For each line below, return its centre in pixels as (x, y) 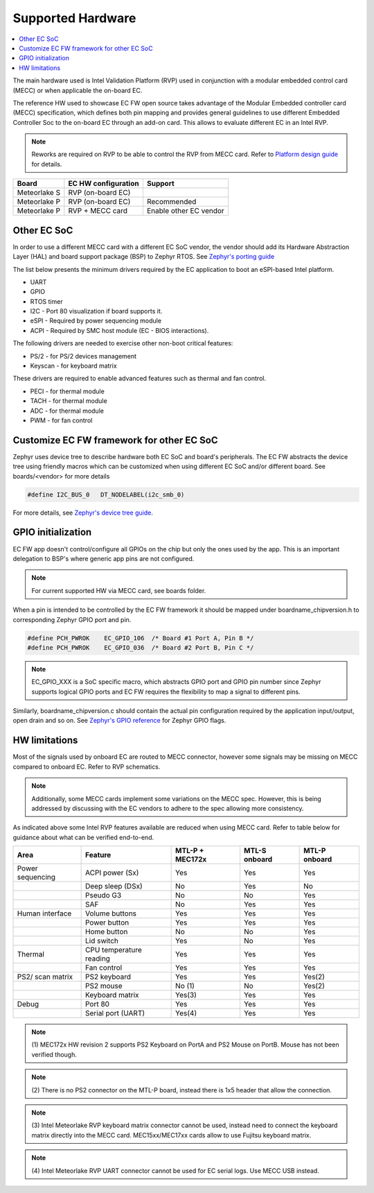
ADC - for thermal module (67, 411)
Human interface (44, 913)
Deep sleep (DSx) (114, 886)
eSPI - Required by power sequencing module (96, 321)
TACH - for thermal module (69, 401)
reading (98, 959)
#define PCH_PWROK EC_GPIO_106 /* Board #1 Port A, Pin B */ (141, 638)
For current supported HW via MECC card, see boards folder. (119, 590)
